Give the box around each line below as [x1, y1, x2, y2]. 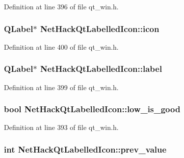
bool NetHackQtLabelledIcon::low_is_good [4, 103, 181, 115]
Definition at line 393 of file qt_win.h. [4, 122, 119, 132]
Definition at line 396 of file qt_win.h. [4, 1, 119, 11]
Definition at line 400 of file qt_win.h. [4, 41, 119, 52]
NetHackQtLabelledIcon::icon [40, 22, 159, 34]
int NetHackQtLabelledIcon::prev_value [4, 143, 167, 155]
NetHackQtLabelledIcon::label [40, 63, 162, 75]
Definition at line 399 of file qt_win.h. [4, 82, 119, 92]
